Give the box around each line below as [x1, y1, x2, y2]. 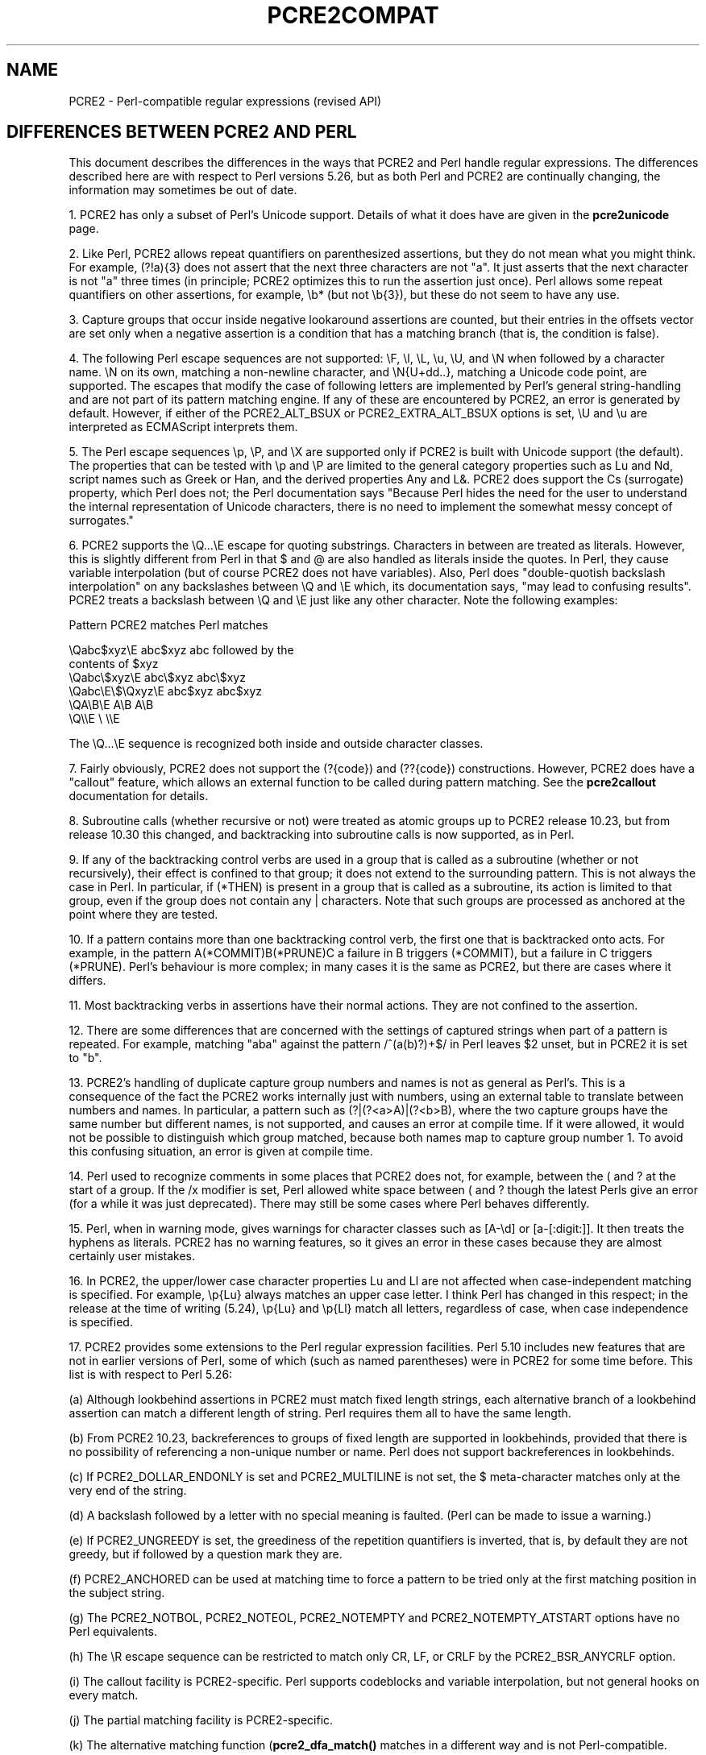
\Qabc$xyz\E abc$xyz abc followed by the [69, 643, 294, 658]
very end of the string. [69, 1483, 187, 1498]
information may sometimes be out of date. [69, 183, 297, 197]
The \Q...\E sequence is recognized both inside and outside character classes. [69, 736, 484, 751]
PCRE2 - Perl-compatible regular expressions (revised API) [69, 93, 382, 108]
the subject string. [69, 1586, 165, 1600]
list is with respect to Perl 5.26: [69, 1367, 233, 1382]
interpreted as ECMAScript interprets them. [69, 420, 298, 434]
